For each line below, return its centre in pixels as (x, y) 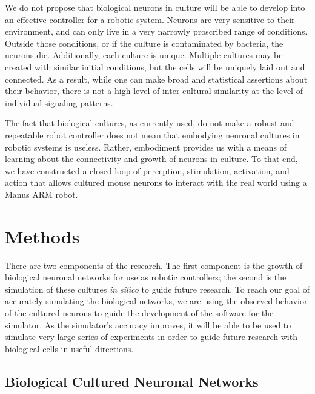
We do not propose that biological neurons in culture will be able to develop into (155, 7)
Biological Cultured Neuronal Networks (132, 381)
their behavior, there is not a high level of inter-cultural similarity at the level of (154, 91)
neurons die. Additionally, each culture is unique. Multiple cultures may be (144, 55)
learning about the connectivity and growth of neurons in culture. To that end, (151, 159)
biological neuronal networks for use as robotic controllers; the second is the (146, 277)
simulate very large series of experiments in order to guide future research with (151, 337)
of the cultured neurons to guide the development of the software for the (139, 313)
